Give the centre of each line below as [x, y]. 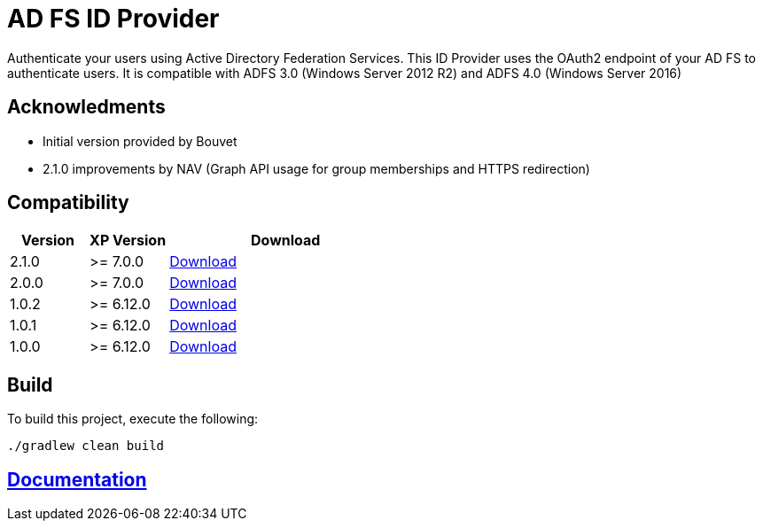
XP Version [128, 241]
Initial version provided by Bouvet [140, 141]
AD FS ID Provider [113, 19]
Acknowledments [86, 107]
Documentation [77, 479]
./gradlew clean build [86, 446]
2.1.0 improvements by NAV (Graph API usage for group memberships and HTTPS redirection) [316, 168]
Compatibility [68, 203]
